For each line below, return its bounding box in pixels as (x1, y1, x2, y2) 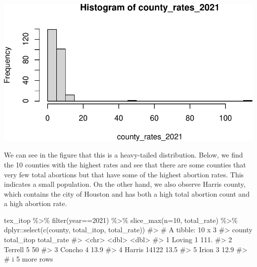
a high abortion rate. (4, 198, 67, 209)
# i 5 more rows (4, 254, 53, 264)
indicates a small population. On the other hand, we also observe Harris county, (4, 179, 246, 189)
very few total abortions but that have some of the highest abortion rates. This (4, 169, 244, 179)
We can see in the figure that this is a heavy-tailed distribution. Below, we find (4, 150, 243, 160)
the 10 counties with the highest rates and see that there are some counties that (4, 159, 246, 169)
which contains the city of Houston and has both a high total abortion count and (4, 188, 250, 199)
